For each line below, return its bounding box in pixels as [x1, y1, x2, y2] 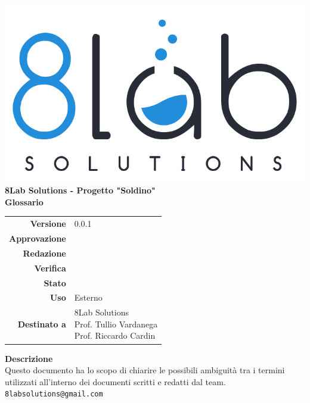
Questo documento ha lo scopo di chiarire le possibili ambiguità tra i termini [5, 364, 285, 376]
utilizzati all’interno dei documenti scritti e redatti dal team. [5, 375, 226, 388]
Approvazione [9, 232, 66, 245]
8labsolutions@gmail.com [5, 390, 103, 399]
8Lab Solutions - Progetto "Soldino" [5, 184, 156, 196]
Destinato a [17, 317, 66, 330]
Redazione [23, 246, 66, 259]
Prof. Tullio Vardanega [74, 317, 158, 330]
